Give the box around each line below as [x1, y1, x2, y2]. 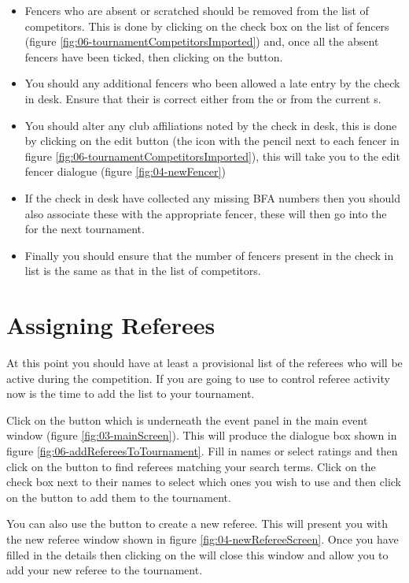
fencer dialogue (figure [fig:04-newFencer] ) [24, 163, 226, 180]
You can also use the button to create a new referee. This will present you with [6, 515, 388, 532]
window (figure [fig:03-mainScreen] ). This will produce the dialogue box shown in [6, 427, 397, 444]
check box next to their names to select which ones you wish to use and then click [6, 473, 402, 490]
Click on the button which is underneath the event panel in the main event [6, 411, 368, 428]
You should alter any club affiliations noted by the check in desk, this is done [24, 117, 397, 133]
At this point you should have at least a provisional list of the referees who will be [6, 355, 403, 371]
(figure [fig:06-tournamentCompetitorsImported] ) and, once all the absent [24, 33, 379, 50]
